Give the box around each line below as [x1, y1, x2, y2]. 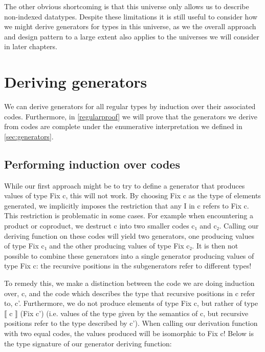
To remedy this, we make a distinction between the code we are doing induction [4, 278, 255, 288]
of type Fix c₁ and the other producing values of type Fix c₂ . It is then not [4, 240, 238, 251]
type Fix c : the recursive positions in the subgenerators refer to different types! [4, 260, 252, 271]
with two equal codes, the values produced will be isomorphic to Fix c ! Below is [4, 327, 254, 338]
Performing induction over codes [4, 156, 180, 172]
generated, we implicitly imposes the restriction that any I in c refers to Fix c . [4, 200, 249, 211]
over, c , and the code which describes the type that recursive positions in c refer [4, 287, 255, 298]
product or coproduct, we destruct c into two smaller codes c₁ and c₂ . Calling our [4, 220, 259, 231]
